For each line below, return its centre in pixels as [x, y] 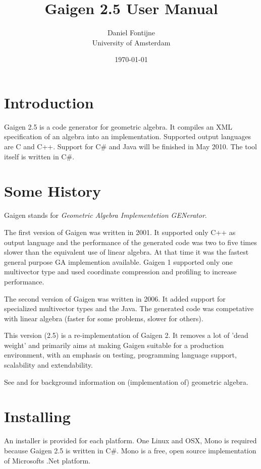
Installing [37, 416]
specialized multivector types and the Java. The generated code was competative [129, 308]
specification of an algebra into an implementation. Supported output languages [128, 136]
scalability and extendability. [48, 365]
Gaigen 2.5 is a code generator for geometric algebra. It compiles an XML [118, 126]
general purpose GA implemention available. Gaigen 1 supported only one [118, 261]
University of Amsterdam [131, 42]
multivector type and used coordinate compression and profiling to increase [120, 272]
